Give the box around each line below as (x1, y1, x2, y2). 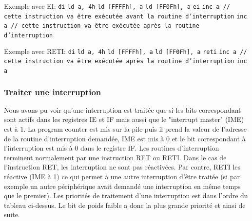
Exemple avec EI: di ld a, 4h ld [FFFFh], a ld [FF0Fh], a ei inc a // (4, 1, 230, 11)
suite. (4, 209, 20, 220)
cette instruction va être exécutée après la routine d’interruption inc (4, 58, 247, 65)
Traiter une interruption (4, 85, 101, 98)
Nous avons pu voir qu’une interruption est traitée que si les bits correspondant (4, 104, 241, 115)
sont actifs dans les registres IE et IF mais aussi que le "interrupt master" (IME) (4, 114, 244, 124)
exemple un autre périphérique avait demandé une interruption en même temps (4, 181, 241, 191)
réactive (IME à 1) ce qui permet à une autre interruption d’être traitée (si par (4, 171, 240, 181)
